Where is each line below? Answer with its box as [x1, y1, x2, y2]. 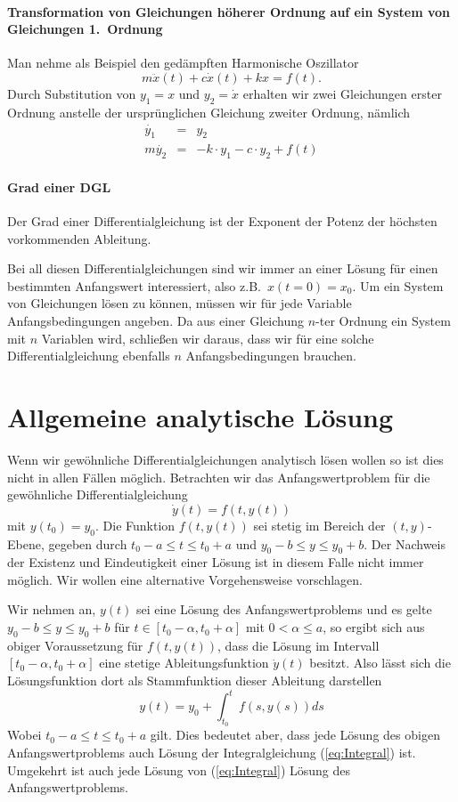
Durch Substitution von [7, 84, 136, 102]
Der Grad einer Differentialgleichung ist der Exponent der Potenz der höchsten [7, 212, 438, 231]
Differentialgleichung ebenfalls [7, 346, 170, 365]
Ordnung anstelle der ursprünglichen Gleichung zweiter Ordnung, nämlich [7, 102, 411, 121]
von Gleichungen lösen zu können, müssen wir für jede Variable [7, 294, 352, 312]
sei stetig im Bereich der [253, 515, 386, 534]
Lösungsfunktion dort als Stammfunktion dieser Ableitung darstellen [7, 671, 382, 690]
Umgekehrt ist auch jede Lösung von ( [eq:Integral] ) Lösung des [7, 760, 350, 779]
